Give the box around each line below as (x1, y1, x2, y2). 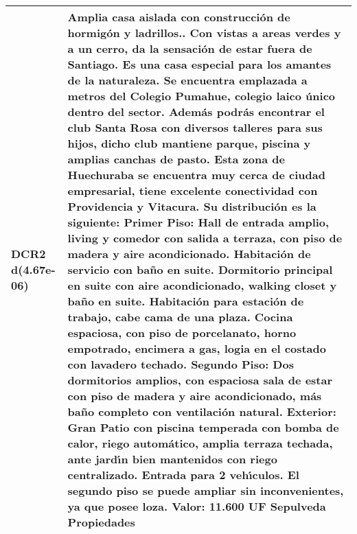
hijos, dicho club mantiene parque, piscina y (67, 135, 311, 151)
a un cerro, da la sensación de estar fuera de (67, 40, 312, 56)
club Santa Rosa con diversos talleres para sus (67, 119, 323, 135)
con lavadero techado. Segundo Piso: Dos (67, 356, 294, 372)
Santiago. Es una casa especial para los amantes (67, 56, 332, 72)
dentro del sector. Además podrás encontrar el (67, 104, 325, 119)
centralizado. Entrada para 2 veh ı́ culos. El (67, 467, 299, 483)
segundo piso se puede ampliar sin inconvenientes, (67, 483, 344, 498)
